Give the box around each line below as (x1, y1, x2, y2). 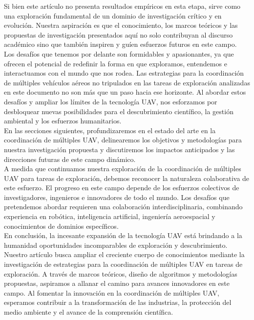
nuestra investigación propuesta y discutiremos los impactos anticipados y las (4, 144, 235, 154)
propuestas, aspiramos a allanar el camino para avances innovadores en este (4, 278, 230, 288)
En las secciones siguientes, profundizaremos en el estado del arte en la (4, 125, 216, 135)
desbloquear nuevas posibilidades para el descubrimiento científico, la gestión (4, 106, 233, 116)
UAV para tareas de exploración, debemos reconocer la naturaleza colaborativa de (4, 173, 250, 183)
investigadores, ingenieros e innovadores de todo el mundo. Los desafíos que (4, 192, 230, 202)
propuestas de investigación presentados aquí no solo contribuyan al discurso (4, 29, 233, 40)
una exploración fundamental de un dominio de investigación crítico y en (4, 10, 222, 20)
